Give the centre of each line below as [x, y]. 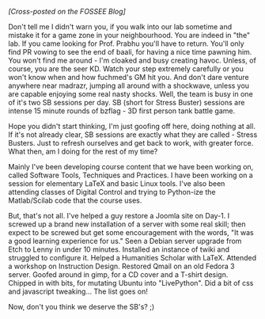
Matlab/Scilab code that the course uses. [75, 200]
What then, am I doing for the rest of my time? [83, 151]
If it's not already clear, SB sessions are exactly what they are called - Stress [133, 135]
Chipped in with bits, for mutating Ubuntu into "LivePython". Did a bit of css [131, 283]
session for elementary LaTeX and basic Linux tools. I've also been [117, 184]
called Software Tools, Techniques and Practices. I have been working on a [131, 175]
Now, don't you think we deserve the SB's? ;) [81, 307]
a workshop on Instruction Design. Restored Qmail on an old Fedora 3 [121, 266]
